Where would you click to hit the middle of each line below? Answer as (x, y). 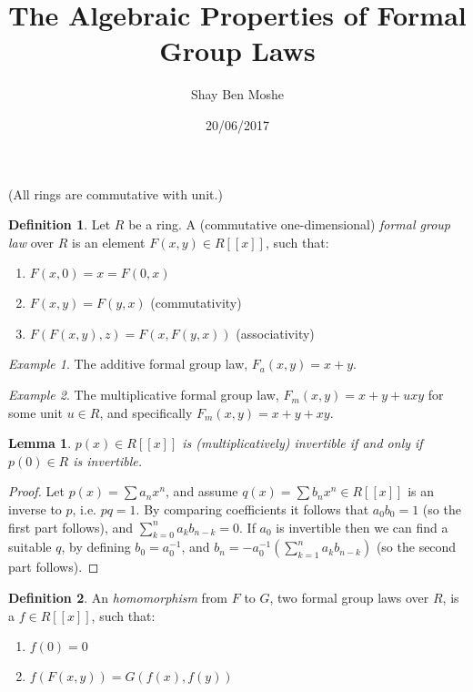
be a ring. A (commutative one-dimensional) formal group (290, 224)
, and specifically (146, 412)
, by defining (96, 547)
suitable (30, 547)
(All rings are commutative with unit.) (116, 193)
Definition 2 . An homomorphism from (118, 598)
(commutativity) (196, 303)
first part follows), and (71, 527)
